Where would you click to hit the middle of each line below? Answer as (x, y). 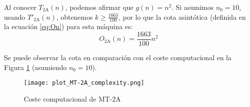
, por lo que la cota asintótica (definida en (182, 17)
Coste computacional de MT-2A (73, 98)
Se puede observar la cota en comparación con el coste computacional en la (118, 57)
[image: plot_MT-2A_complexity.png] (84, 83)
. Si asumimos (193, 7)
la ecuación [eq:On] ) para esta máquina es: (68, 26)
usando (15, 17)
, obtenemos (75, 17)
